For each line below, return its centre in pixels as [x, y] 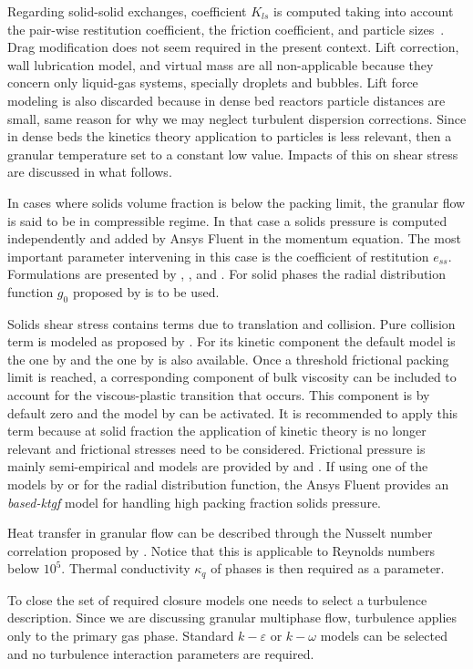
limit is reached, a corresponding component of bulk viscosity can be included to [232, 377]
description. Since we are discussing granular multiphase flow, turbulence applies [232, 618]
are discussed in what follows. [90, 172]
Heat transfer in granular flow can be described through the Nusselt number [220, 533]
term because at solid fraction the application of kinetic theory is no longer [217, 431]
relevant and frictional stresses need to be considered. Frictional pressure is [216, 448]
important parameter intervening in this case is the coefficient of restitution [218, 256]
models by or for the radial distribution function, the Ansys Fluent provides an [228, 484]
